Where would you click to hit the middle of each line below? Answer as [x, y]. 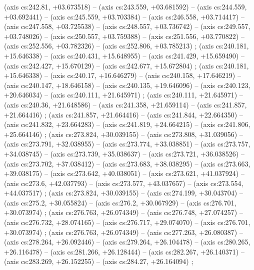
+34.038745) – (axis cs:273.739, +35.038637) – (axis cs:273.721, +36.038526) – [124, 153]
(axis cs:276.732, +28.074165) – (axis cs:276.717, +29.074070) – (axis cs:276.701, [127, 222]
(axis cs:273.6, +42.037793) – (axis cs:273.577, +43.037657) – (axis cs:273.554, [124, 183]
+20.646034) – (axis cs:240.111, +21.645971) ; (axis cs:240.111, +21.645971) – [123, 95]
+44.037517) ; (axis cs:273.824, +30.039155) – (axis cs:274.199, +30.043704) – [123, 193]
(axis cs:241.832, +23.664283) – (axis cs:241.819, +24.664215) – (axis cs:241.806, [127, 124]
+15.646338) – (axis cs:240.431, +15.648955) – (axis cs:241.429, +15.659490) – [124, 55]
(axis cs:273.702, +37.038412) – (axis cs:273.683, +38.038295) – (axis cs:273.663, [127, 163]
